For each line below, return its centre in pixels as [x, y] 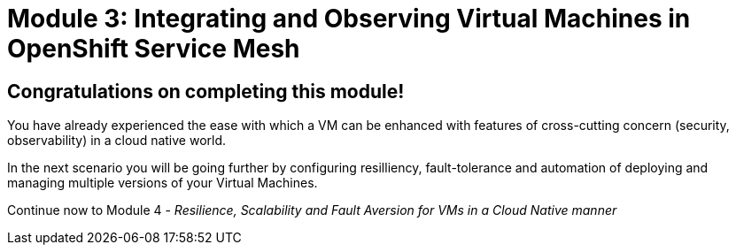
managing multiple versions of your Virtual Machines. [163, 183]
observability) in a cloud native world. [117, 141]
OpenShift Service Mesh [154, 49]
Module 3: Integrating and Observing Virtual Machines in [349, 19]
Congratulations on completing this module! [206, 91]
